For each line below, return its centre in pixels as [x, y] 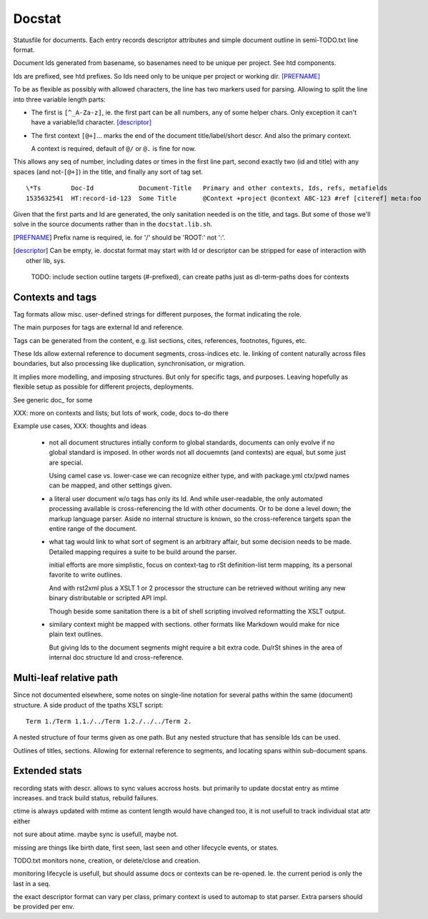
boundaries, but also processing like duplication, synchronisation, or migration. [129, 364]
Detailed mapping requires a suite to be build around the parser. [143, 552]
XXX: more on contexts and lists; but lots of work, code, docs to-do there [121, 413]
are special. [66, 462]
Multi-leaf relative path [65, 678]
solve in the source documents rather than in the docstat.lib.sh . [113, 224]
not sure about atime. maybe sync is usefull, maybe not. [96, 834]
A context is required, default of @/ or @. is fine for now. [114, 149]
